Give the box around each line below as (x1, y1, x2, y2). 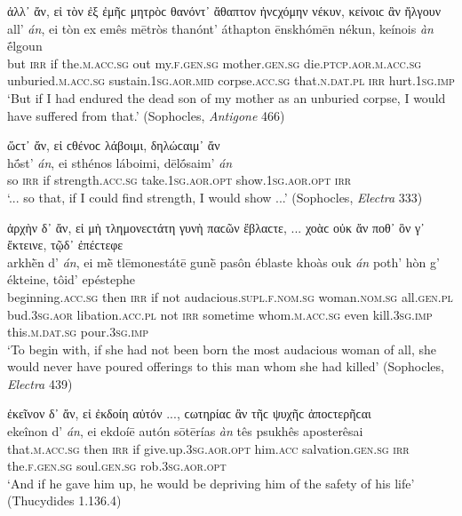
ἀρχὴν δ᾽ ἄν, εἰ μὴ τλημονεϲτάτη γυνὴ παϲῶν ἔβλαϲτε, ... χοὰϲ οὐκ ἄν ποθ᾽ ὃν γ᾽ (7, 218, 425, 236)
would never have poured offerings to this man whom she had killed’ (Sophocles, (7, 357, 444, 376)
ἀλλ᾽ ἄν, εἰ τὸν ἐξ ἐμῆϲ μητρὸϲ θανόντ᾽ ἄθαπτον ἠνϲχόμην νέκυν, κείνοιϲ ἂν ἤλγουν (7, 2, 442, 20)
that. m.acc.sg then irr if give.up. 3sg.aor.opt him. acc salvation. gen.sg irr (7, 439, 410, 457)
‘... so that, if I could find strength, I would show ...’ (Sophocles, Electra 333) (7, 187, 423, 206)
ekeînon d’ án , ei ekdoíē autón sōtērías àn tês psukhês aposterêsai (7, 422, 363, 441)
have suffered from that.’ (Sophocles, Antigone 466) (7, 106, 285, 124)
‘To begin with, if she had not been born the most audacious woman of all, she (7, 339, 436, 358)
